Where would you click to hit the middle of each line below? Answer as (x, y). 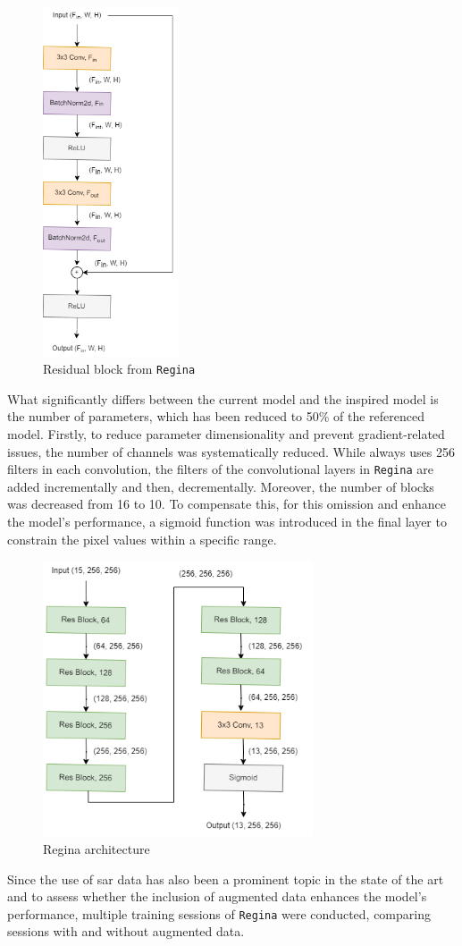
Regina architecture (97, 849)
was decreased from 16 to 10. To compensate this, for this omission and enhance (227, 504)
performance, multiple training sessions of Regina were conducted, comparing (219, 913)
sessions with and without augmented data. (126, 931)
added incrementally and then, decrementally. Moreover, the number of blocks (221, 486)
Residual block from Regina (119, 369)
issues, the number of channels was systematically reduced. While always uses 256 (231, 451)
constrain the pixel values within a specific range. (142, 539)
